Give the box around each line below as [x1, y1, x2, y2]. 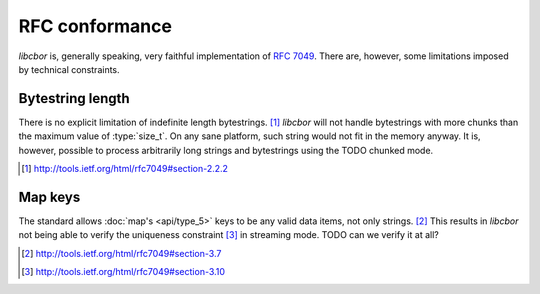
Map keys [18, 188, 81, 205]
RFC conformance [18, 15, 172, 37]
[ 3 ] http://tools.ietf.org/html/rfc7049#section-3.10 [21, 266, 225, 278]
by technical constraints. [18, 63, 120, 75]
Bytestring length [18, 90, 130, 107]
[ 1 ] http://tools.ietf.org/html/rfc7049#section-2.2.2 [21, 163, 229, 175]
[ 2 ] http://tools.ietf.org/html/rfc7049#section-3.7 [21, 247, 222, 259]
